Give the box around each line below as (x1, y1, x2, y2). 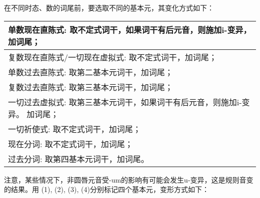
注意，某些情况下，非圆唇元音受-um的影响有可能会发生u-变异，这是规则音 (4, 174, 246, 185)
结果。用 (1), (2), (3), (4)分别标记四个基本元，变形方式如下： (10, 184, 209, 195)
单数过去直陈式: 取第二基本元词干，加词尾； (8, 66, 173, 78)
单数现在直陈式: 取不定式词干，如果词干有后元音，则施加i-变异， (8, 23, 251, 35)
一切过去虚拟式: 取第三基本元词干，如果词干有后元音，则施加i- (8, 96, 242, 108)
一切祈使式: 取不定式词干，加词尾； (8, 123, 141, 135)
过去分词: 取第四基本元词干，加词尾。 (8, 153, 149, 165)
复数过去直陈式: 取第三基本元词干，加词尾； (8, 81, 173, 93)
